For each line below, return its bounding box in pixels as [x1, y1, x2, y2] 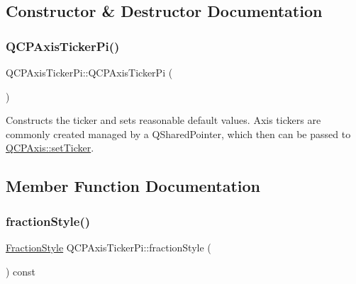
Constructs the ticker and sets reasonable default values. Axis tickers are [6, 113, 321, 127]
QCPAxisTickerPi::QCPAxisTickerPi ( [6, 65, 173, 79]
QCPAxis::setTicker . [6, 140, 94, 155]
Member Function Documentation [6, 175, 261, 197]
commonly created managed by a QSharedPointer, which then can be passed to [6, 126, 351, 141]
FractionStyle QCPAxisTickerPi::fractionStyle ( [6, 239, 211, 254]
